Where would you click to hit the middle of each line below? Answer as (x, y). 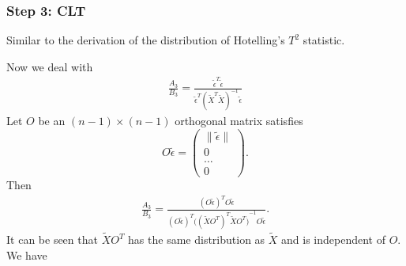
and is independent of (333, 239)
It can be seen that (52, 239)
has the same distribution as (197, 239)
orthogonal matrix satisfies (239, 120)
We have (27, 255)
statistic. (324, 40)
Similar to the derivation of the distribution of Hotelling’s (146, 40)
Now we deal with (50, 66)
